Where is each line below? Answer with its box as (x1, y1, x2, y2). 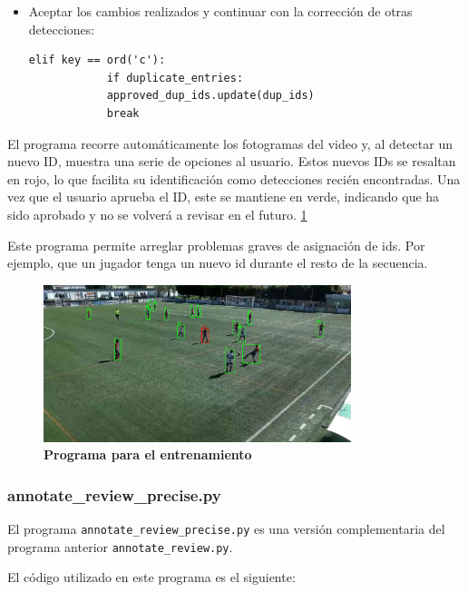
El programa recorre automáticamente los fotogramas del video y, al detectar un (7, 133, 453, 153)
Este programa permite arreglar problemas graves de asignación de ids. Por (7, 235, 425, 254)
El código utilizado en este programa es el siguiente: (7, 567, 296, 587)
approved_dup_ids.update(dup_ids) (106, 89, 315, 103)
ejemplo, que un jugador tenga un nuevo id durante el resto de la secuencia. (7, 253, 428, 272)
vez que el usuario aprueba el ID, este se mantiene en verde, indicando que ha (7, 187, 440, 206)
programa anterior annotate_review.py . (7, 537, 233, 556)
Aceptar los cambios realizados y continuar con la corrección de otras (28, 2, 413, 20)
